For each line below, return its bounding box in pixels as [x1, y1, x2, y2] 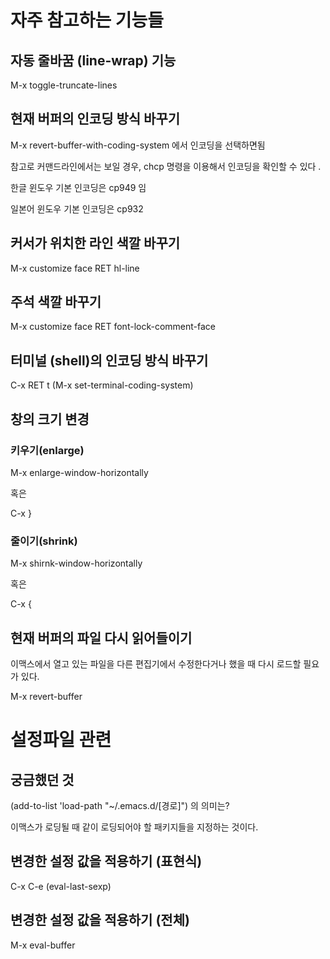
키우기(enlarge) [10, 443, 85, 457]
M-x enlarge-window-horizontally [10, 466, 149, 478]
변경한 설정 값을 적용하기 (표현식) [10, 853, 203, 870]
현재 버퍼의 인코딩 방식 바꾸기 [10, 111, 181, 128]
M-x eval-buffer [10, 939, 76, 951]
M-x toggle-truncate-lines [10, 79, 118, 91]
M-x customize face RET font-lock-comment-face [10, 321, 216, 333]
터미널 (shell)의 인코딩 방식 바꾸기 [10, 352, 209, 369]
